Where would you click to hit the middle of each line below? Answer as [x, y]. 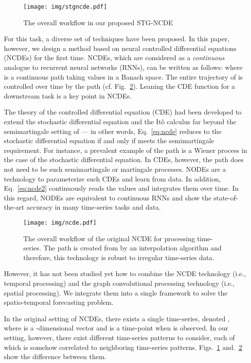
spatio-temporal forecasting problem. [59, 302]
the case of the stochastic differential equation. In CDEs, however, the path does [124, 159]
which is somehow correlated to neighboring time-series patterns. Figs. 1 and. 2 [123, 347]
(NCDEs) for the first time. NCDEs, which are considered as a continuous [114, 58]
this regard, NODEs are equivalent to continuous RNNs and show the [108, 197]
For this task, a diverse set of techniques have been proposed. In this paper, [117, 39]
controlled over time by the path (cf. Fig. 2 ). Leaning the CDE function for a [119, 86]
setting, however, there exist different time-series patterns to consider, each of [119, 337]
